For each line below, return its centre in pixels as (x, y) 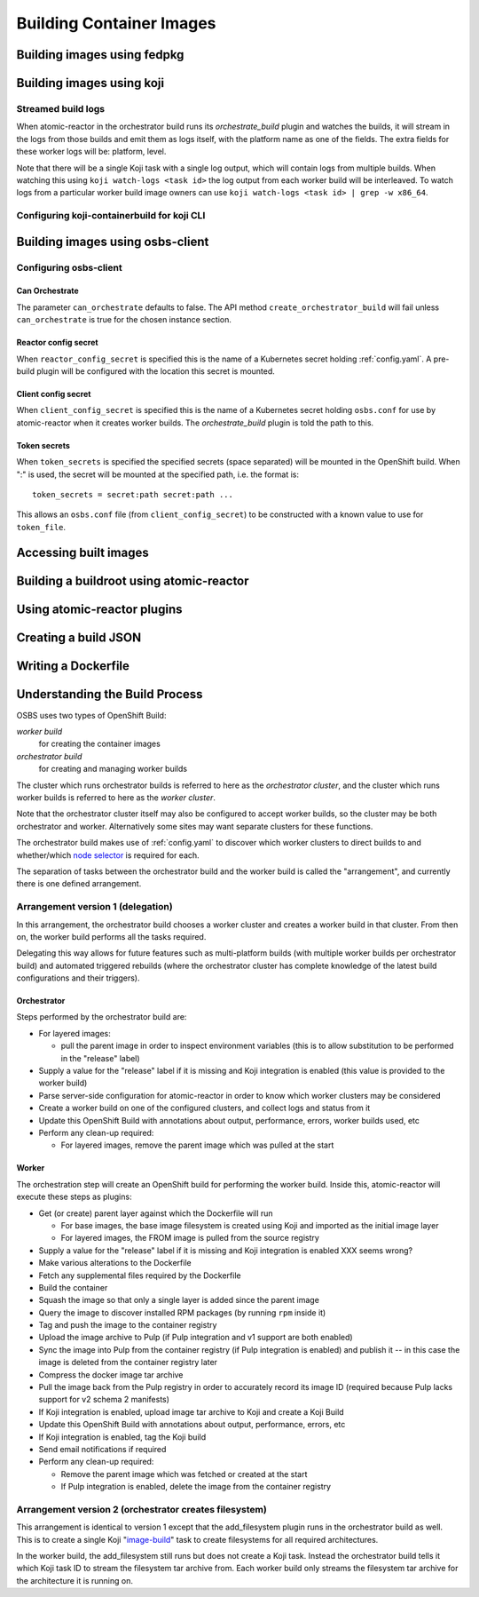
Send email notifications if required (102, 1449)
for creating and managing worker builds (113, 769)
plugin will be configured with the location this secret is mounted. (156, 371)
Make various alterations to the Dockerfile (115, 1263)
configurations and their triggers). (78, 978)
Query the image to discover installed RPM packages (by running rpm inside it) (182, 1312)
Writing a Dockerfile (73, 666)
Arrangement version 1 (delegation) (94, 907)
